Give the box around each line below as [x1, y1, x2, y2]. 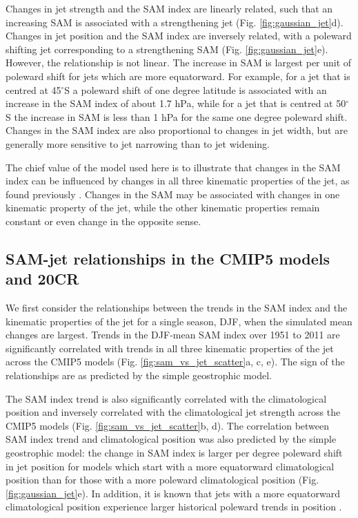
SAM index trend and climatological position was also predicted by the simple [6, 432, 337, 446]
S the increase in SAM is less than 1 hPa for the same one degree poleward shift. [6, 109, 348, 124]
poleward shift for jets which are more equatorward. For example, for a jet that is [6, 68, 350, 83]
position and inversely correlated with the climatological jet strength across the [6, 405, 341, 419]
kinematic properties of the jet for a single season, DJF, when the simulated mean [6, 314, 352, 328]
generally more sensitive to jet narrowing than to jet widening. [6, 136, 270, 151]
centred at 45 [6, 82, 61, 97]
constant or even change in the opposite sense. [6, 213, 201, 228]
